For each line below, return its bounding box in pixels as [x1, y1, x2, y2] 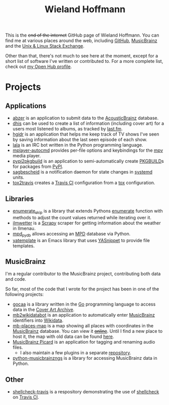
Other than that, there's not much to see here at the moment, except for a [5, 53, 158, 59]
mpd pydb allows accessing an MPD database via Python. [12, 230, 131, 238]
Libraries [5, 194, 34, 203]
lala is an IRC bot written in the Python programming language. [12, 142, 143, 148]
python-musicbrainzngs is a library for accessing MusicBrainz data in [12, 355, 158, 361]
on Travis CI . [12, 394, 39, 400]
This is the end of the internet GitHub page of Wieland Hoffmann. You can [5, 32, 159, 39]
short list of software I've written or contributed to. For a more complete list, [5, 58, 163, 64]
